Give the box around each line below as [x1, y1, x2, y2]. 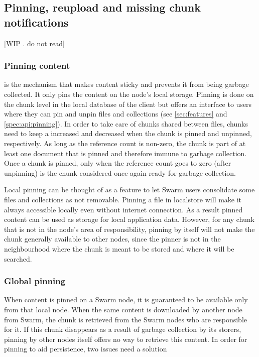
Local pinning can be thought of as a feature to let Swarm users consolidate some [4, 184, 255, 195]
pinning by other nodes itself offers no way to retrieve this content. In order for [4, 333, 247, 344]
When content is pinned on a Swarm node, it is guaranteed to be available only [4, 294, 248, 305]
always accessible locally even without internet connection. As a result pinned [4, 204, 243, 214]
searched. [4, 253, 32, 264]
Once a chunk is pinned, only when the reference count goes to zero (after [4, 158, 231, 168]
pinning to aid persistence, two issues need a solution [4, 343, 167, 354]
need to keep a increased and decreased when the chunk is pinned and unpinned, [4, 128, 252, 139]
